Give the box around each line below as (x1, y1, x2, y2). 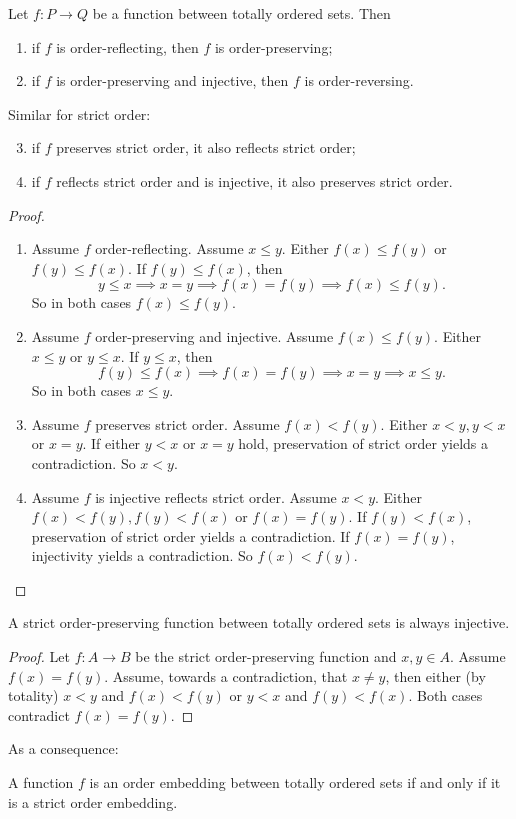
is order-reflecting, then (56, 36, 199, 57)
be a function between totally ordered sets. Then (92, 3, 391, 23)
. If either (82, 433, 141, 454)
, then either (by (385, 665, 486, 686)
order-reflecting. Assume (95, 238, 244, 259)
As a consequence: (8, 738, 119, 759)
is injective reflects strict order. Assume (95, 486, 337, 507)
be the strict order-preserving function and (135, 646, 397, 667)
